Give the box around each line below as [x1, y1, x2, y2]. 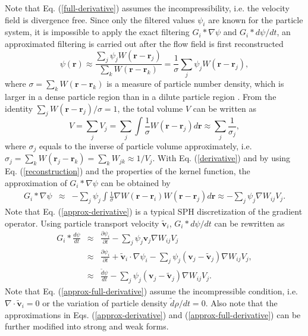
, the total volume [117, 102, 183, 114]
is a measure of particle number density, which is [106, 77, 284, 90]
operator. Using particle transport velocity [5, 216, 159, 229]
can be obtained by [100, 176, 171, 189]
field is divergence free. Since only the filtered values [5, 13, 195, 26]
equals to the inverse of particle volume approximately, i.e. [39, 139, 252, 152]
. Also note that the [205, 297, 278, 309]
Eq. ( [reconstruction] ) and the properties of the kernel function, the [5, 165, 250, 177]
